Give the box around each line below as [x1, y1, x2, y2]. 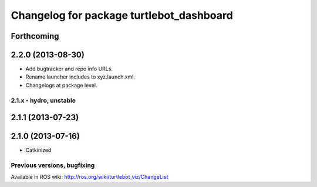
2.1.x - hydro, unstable [11, 96, 76, 104]
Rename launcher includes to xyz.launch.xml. [25, 73, 135, 80]
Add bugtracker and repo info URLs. [25, 65, 113, 73]
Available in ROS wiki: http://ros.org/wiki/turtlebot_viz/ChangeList [11, 174, 168, 181]
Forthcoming [11, 31, 59, 41]
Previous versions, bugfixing [11, 161, 95, 169]
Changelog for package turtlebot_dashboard [11, 9, 233, 22]
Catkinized [25, 147, 52, 154]
